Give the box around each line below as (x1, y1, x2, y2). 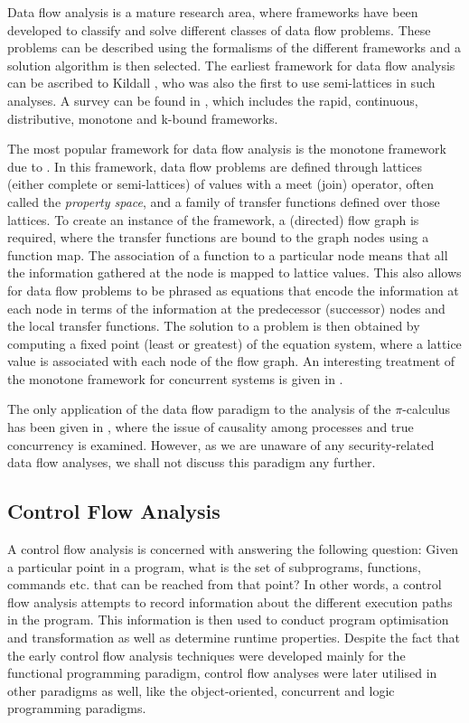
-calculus (402, 399, 451, 418)
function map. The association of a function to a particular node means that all (7, 245, 448, 264)
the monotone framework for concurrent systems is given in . (7, 369, 343, 388)
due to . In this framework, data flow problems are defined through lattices (7, 156, 422, 175)
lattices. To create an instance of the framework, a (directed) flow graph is (7, 210, 419, 229)
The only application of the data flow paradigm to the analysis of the (7, 399, 391, 418)
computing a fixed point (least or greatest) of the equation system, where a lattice (7, 333, 462, 352)
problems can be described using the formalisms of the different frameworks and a (7, 38, 461, 57)
